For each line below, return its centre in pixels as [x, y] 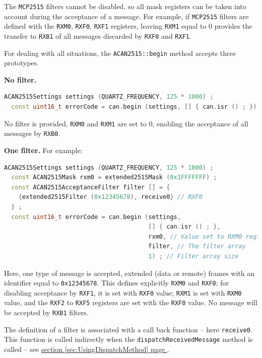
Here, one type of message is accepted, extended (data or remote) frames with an [129, 273]
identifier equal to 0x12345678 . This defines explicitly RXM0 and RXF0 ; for [117, 283]
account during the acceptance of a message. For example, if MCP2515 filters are [126, 16]
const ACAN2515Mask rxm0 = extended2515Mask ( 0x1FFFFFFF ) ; [114, 177]
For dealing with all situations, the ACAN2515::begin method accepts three [120, 53]
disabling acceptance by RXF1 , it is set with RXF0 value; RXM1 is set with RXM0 [123, 292]
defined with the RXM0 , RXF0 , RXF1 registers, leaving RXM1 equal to [105, 26]
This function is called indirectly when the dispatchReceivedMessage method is [128, 339]
